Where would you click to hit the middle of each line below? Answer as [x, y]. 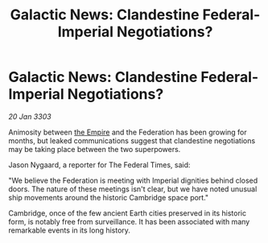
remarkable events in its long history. [70, 230]
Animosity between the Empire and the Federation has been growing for [128, 132]
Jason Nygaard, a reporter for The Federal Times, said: [99, 165]
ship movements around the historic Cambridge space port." [109, 197]
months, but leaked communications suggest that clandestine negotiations [132, 140]
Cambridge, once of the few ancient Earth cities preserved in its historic [128, 213]
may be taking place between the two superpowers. [95, 149]
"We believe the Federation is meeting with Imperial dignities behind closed [133, 180]
